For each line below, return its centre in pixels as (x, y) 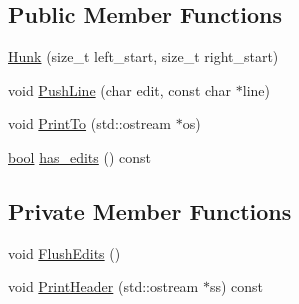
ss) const (236, 286)
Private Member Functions (150, 210)
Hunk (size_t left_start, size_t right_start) (143, 56)
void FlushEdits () (64, 252)
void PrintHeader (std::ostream (103, 286)
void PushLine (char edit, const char (120, 89)
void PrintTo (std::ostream (90, 123)
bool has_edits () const (79, 156)
